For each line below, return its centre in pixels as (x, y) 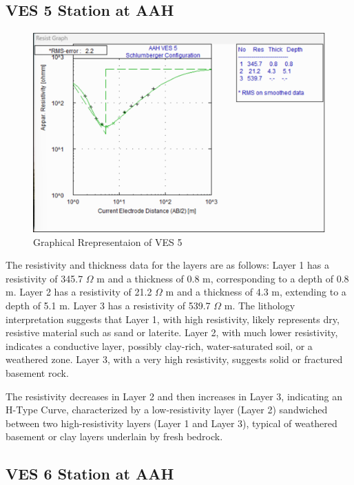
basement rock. (37, 372)
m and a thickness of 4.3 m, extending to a (256, 292)
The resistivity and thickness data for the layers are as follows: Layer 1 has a (167, 265)
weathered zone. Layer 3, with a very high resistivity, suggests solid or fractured (174, 359)
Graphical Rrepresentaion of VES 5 (108, 241)
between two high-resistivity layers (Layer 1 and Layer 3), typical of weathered (171, 423)
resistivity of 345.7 (44, 278)
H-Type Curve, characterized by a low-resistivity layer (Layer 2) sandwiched (167, 410)
